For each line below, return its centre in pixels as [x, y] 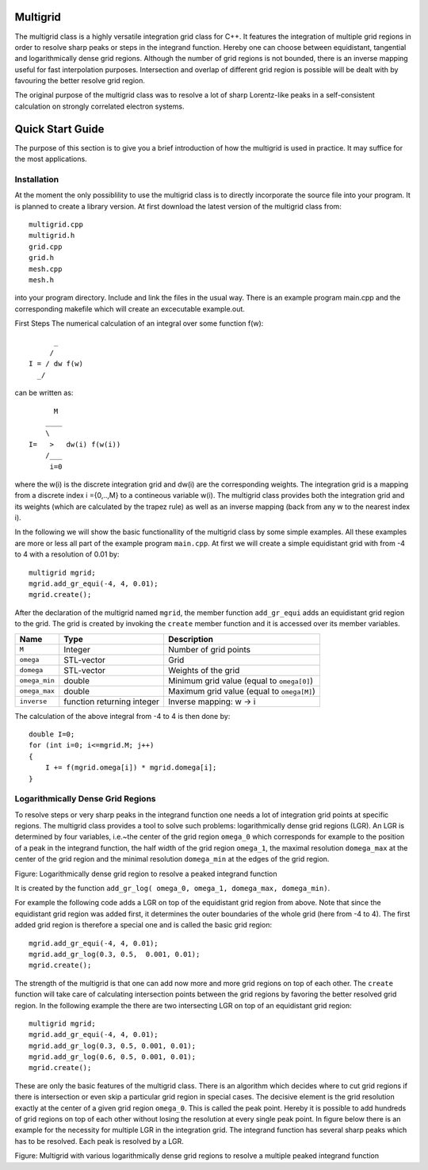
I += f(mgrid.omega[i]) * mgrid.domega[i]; [131, 768]
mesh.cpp [46, 269]
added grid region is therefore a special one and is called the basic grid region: [143, 925]
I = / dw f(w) [56, 364]
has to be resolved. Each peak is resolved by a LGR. [99, 1141]
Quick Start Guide [59, 129]
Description [191, 639]
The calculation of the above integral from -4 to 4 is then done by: [122, 716]
